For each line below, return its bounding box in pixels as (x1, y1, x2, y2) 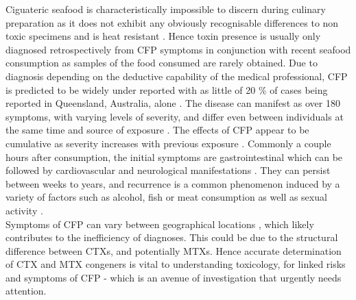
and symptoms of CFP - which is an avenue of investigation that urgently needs (5, 270, 342, 284)
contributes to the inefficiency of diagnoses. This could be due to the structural (5, 230, 338, 245)
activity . (5, 203, 43, 217)
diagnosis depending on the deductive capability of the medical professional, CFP (5, 68, 348, 83)
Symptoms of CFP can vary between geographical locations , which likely (5, 216, 314, 231)
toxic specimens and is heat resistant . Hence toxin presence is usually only (5, 29, 321, 43)
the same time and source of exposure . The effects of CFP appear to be (5, 123, 309, 137)
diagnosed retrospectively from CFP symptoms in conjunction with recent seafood (5, 42, 351, 56)
